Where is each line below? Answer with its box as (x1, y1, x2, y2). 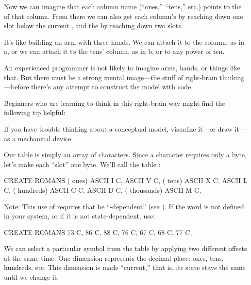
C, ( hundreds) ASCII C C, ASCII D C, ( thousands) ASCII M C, (4, 184, 201, 195)
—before (4, 82, 29, 92)
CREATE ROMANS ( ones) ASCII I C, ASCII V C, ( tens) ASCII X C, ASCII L (4, 175, 248, 185)
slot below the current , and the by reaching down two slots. (4, 20, 183, 31)
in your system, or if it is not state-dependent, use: (4, 211, 155, 221)
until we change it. (4, 272, 59, 282)
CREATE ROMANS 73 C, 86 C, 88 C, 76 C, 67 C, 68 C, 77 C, (4, 227, 192, 237)
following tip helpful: (4, 107, 66, 117)
